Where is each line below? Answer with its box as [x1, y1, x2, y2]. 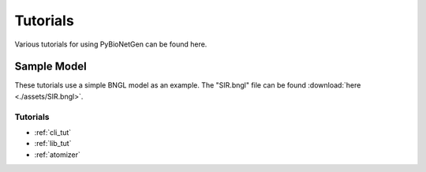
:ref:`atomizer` [34, 150, 80, 159]
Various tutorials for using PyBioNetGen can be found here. [14, 39, 207, 49]
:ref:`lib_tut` [34, 139, 72, 148]
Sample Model [14, 60, 87, 73]
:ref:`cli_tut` [34, 127, 72, 137]
